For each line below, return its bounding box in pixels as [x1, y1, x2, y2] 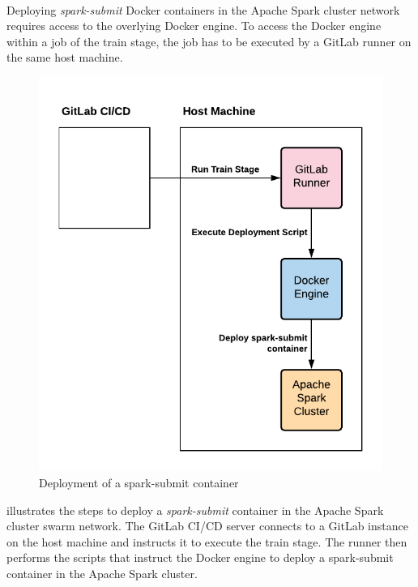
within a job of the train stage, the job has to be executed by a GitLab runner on [6, 32, 412, 49]
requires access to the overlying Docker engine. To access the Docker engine [6, 17, 382, 34]
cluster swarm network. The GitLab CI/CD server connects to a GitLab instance [6, 517, 408, 534]
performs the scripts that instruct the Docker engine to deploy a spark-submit [6, 549, 394, 566]
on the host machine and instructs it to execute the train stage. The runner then [6, 533, 407, 550]
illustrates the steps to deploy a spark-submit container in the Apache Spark [6, 501, 384, 518]
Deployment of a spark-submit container [39, 474, 239, 491]
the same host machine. [6, 49, 123, 66]
